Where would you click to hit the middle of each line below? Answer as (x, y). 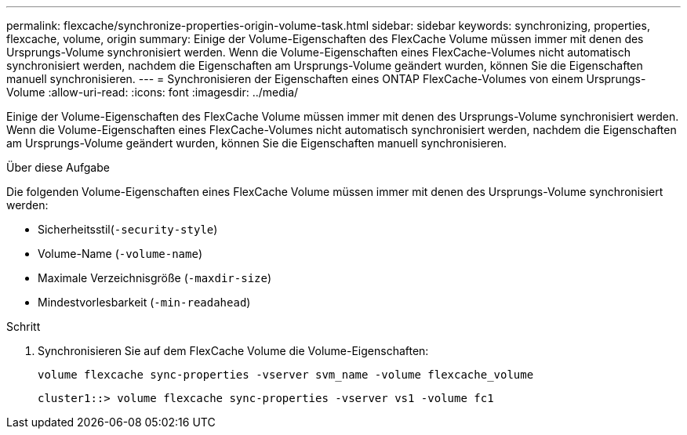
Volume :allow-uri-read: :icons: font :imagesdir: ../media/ (153, 92)
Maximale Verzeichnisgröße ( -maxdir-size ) (155, 278)
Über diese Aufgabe (58, 167)
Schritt (24, 326)
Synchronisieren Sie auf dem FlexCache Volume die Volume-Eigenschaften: (233, 351)
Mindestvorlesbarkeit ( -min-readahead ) (144, 302)
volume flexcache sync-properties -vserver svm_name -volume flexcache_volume (286, 375)
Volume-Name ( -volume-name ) (120, 254)
